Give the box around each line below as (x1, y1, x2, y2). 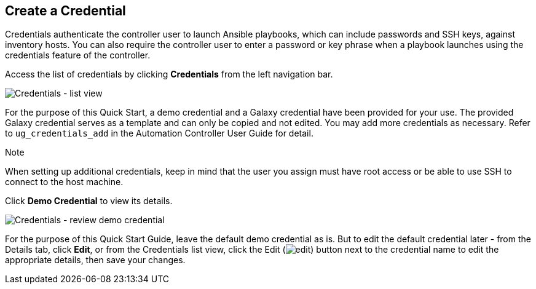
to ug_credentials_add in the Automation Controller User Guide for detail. (5, 128, 313, 139)
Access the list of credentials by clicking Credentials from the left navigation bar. (5, 69, 333, 80)
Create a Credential (5, 3, 126, 18)
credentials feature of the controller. (5, 50, 151, 61)
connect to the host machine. (5, 176, 124, 188)
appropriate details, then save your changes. (5, 255, 186, 266)
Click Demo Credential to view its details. (5, 196, 173, 207)
